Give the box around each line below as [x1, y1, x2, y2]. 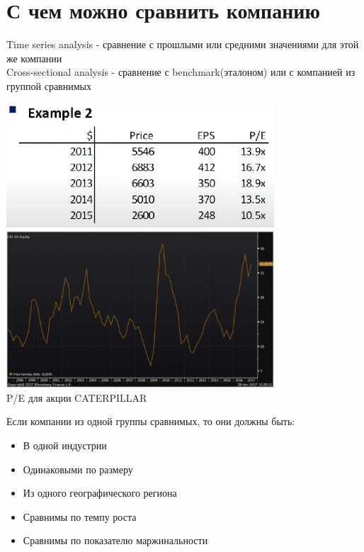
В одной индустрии [23, 437, 107, 452]
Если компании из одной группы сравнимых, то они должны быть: [6, 414, 295, 429]
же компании [6, 50, 62, 65]
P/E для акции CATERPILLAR [6, 390, 147, 405]
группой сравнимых [6, 78, 91, 93]
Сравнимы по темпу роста [23, 509, 137, 524]
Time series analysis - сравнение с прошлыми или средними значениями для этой [6, 37, 359, 52]
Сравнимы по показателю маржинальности [23, 533, 208, 548]
